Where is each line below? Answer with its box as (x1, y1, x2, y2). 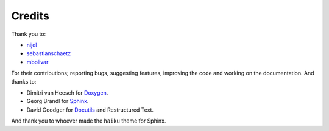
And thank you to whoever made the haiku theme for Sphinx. (11, 117, 166, 124)
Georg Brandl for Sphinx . (26, 98, 89, 105)
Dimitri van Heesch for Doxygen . (26, 89, 108, 96)
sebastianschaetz (26, 50, 71, 57)
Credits (11, 9, 50, 22)
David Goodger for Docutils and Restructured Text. (26, 106, 154, 113)
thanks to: (11, 78, 37, 85)
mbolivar (26, 58, 49, 65)
